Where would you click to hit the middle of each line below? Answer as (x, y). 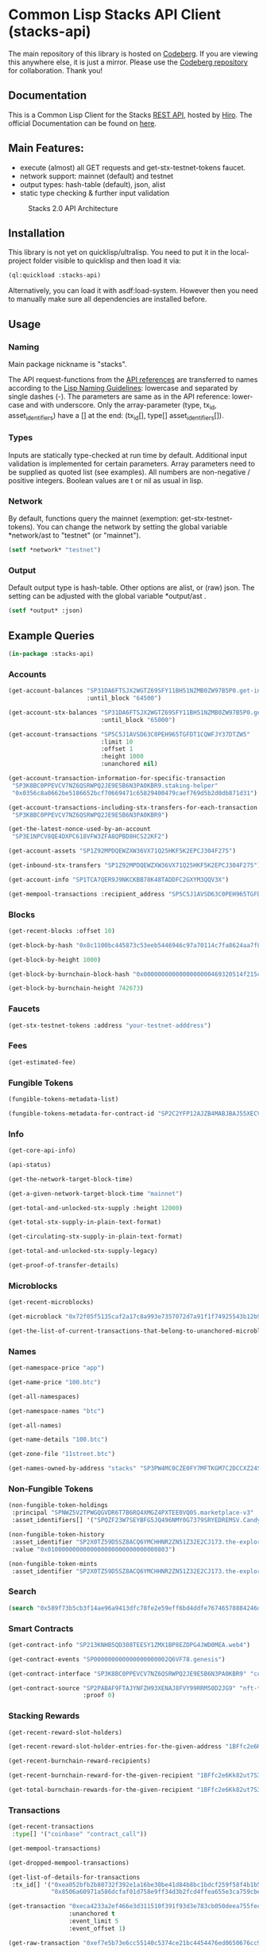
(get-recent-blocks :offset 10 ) (62, 931)
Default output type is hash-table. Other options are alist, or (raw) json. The (132, 588)
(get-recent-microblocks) (51, 1302)
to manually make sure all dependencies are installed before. (108, 299)
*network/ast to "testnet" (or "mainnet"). (75, 536)
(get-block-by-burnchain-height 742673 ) (76, 989)
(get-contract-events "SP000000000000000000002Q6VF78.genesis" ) (117, 1659)
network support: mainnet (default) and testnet (96, 176)
